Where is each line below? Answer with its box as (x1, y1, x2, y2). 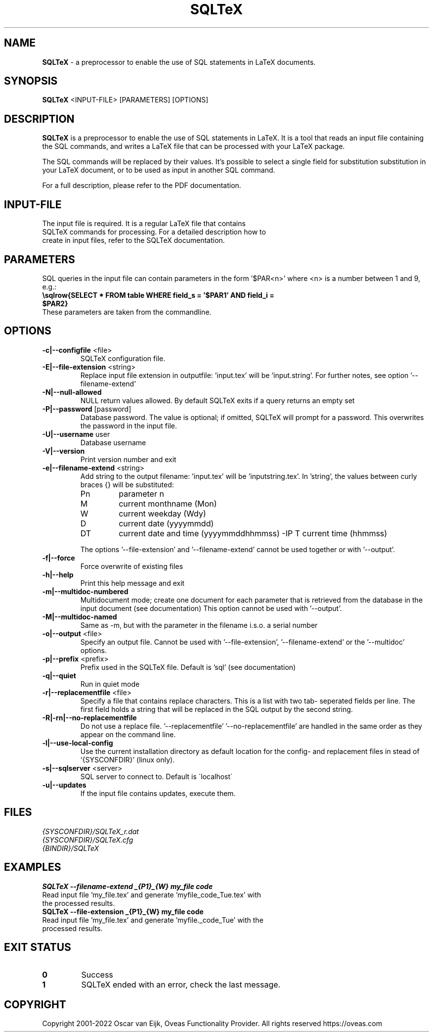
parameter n (119, 488, 164, 499)
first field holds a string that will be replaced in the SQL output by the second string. (80, 705, 353, 713)
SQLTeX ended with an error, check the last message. (81, 980, 281, 990)
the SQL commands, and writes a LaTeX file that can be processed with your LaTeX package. (42, 142, 345, 151)
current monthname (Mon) (119, 498, 217, 509)
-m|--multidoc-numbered (42, 587, 129, 596)
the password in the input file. (80, 421, 177, 430)
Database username (80, 438, 146, 447)
